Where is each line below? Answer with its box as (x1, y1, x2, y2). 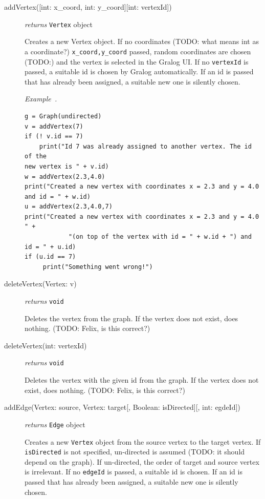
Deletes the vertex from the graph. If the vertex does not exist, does (25, 313, 238, 323)
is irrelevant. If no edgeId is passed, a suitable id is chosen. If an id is (25, 466, 242, 477)
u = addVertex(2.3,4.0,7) (25, 203, 113, 211)
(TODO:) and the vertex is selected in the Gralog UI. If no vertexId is (25, 56, 249, 67)
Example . (25, 93, 57, 104)
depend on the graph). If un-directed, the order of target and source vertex (25, 456, 259, 467)
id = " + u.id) (25, 243, 76, 251)
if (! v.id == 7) (25, 133, 83, 140)
